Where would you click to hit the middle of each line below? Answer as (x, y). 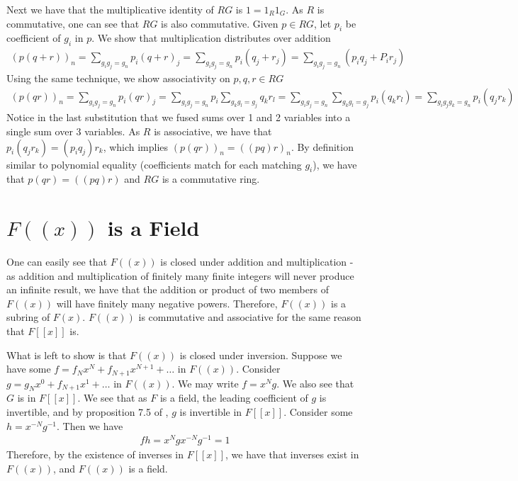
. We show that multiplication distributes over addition (211, 38)
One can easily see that (57, 262)
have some (29, 369)
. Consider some (318, 412)
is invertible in (211, 412)
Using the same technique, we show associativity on (118, 78)
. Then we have (90, 425)
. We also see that (315, 383)
